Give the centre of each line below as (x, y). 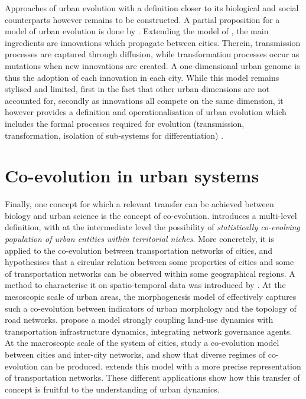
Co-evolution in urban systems (132, 176)
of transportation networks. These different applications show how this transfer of (152, 377)
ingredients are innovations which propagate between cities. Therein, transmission (153, 42)
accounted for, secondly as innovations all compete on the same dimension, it (144, 100)
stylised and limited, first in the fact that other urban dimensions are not (137, 89)
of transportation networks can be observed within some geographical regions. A (150, 273)
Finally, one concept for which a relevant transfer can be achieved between (139, 204)
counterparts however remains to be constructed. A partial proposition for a (142, 19)
